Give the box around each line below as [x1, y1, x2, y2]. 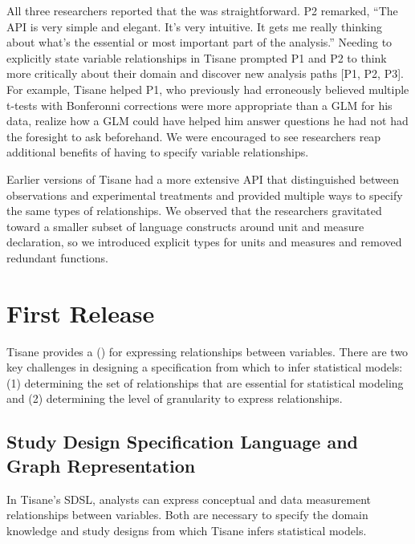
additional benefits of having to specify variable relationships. [6, 144, 309, 160]
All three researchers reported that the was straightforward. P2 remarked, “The [6, 2, 398, 18]
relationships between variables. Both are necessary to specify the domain [6, 506, 368, 523]
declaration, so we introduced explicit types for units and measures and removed [6, 233, 402, 250]
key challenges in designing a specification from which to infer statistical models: [6, 359, 403, 376]
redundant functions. [6, 249, 108, 266]
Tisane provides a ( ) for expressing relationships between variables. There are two [6, 343, 409, 359]
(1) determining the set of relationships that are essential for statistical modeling [6, 374, 404, 391]
